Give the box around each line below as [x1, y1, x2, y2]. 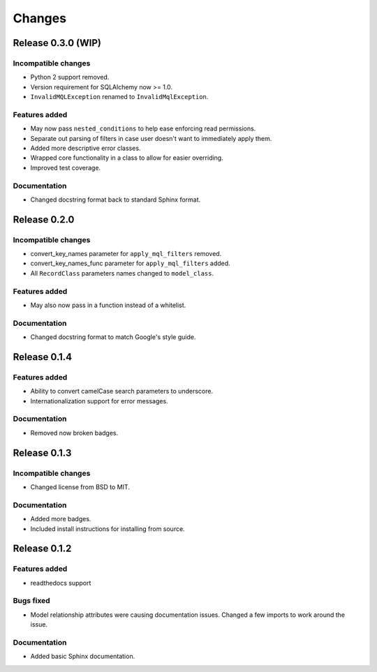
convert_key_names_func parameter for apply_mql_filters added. [30, 259, 230, 268]
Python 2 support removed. [30, 73, 110, 82]
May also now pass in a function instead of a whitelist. [30, 301, 186, 310]
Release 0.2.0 [13, 214, 75, 225]
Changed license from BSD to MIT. [30, 483, 131, 491]
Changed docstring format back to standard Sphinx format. [30, 195, 201, 204]
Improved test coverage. [30, 163, 101, 172]
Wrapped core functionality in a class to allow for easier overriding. [30, 154, 223, 162]
